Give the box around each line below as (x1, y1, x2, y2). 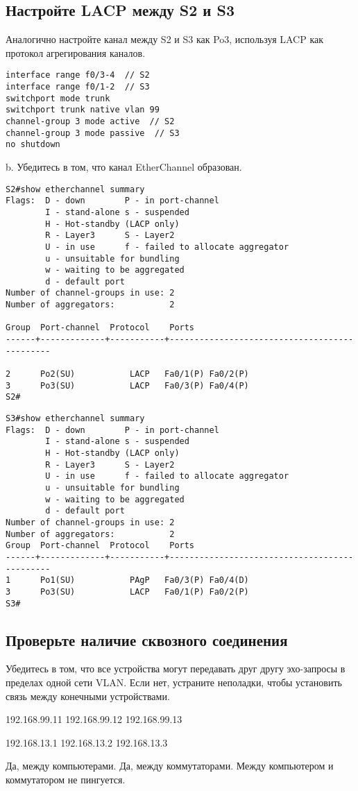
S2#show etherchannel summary (6, 184, 145, 194)
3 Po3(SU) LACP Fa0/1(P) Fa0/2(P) (6, 586, 249, 597)
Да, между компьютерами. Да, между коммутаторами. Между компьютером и (6, 758, 334, 773)
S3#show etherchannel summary (6, 414, 145, 424)
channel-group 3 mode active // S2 (6, 117, 175, 127)
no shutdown (6, 139, 60, 150)
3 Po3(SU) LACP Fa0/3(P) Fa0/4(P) (6, 380, 249, 391)
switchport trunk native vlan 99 (6, 105, 160, 115)
